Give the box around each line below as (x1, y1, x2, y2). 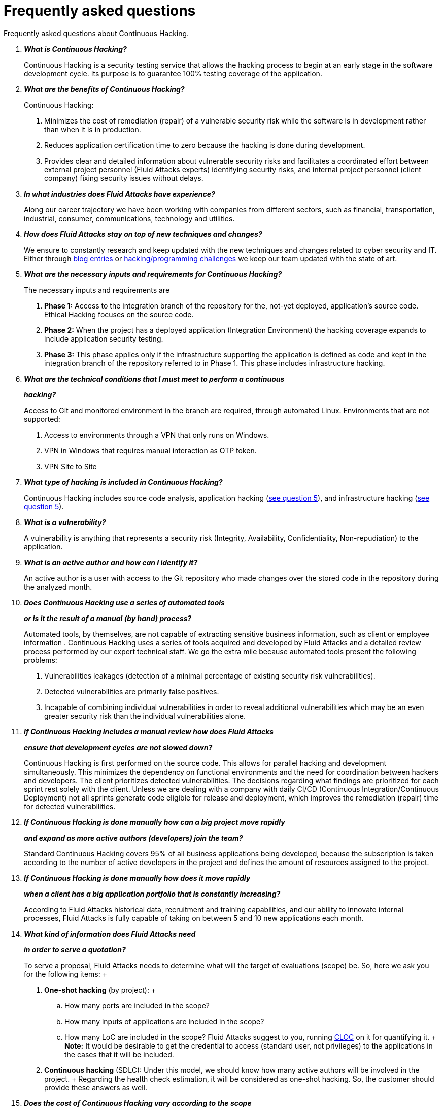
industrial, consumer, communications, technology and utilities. (24, 213, 235, 223)
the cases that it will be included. (64, 1050, 174, 1059)
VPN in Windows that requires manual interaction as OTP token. (44, 446, 257, 455)
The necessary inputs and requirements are (24, 285, 170, 294)
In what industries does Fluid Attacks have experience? (24, 189, 215, 198)
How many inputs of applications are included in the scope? (64, 1017, 264, 1026)
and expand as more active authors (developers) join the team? (24, 833, 243, 842)
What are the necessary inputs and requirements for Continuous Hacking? (24, 269, 282, 279)
